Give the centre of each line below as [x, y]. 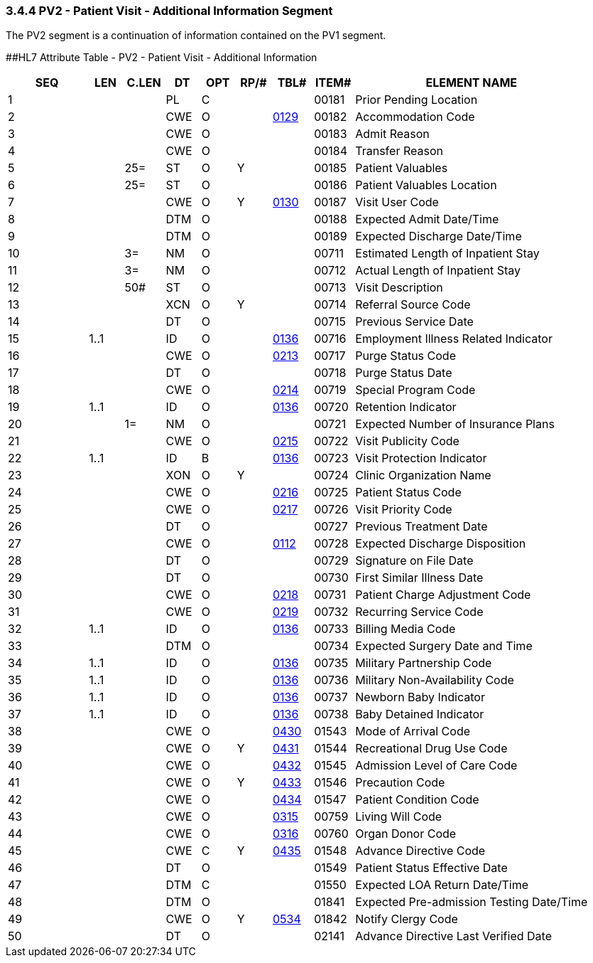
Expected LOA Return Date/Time [442, 885]
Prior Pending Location [417, 100]
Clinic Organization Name [423, 475]
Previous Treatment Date [421, 527]
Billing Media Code [406, 629]
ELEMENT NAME [472, 83]
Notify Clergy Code [407, 919]
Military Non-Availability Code [435, 680]
